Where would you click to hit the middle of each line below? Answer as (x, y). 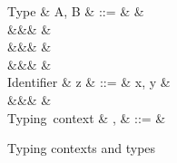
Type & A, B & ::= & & (76, 11)
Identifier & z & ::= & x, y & (89, 82)
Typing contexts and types (82, 148)
